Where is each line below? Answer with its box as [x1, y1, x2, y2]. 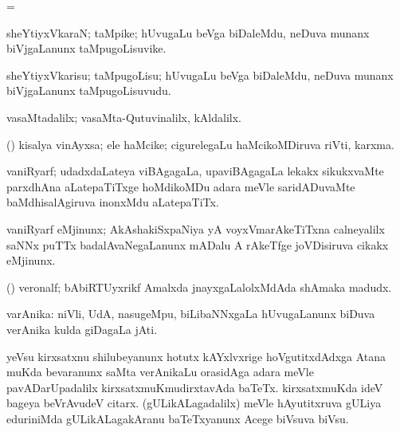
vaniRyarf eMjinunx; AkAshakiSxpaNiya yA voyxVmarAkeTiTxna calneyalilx [6, 220, 385, 237]
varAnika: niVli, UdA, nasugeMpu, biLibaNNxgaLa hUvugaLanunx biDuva [6, 305, 375, 322]
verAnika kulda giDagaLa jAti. [6, 320, 158, 337]
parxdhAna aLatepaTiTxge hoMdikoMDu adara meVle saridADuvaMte [6, 178, 355, 194]
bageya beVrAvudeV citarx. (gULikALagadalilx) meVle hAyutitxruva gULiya [6, 395, 382, 411]
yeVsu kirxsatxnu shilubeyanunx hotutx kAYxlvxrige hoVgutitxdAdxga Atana [6, 348, 386, 364]
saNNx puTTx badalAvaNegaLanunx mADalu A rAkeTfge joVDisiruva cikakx [6, 236, 389, 253]
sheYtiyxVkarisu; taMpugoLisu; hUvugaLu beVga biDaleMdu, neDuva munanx [6, 66, 394, 83]
